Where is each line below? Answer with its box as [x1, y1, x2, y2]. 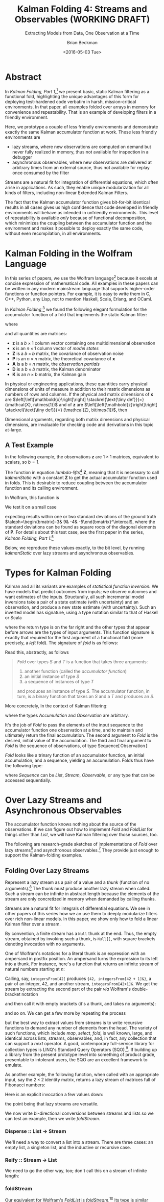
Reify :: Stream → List [5, 1156, 57, 1163]
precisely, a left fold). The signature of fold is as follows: [5, 640, 118, 646]
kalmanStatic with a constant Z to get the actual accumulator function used [5, 475, 158, 481]
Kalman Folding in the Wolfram [5, 248, 133, 259]
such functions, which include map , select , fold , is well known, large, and [5, 1030, 153, 1036]
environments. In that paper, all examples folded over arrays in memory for [5, 104, 156, 110]
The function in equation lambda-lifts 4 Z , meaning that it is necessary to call [5, 469, 159, 476]
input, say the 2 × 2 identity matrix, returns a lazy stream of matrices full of [5, 1077, 156, 1083]
